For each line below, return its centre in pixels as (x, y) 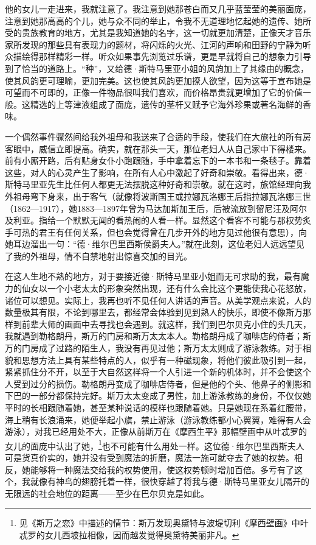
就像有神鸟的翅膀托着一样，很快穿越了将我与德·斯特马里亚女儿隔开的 (170, 481)
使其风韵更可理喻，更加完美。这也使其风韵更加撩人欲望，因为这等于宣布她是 (158, 80)
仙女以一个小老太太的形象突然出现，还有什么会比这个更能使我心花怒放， (166, 288)
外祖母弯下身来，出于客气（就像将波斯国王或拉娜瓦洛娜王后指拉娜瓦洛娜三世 (158, 196)
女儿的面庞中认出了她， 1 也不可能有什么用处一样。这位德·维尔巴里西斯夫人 (155, 445)
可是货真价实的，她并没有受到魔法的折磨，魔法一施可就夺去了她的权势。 (149, 458)
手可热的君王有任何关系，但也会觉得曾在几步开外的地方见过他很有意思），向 (156, 232)
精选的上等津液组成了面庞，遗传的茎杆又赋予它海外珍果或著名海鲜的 (166, 104)
